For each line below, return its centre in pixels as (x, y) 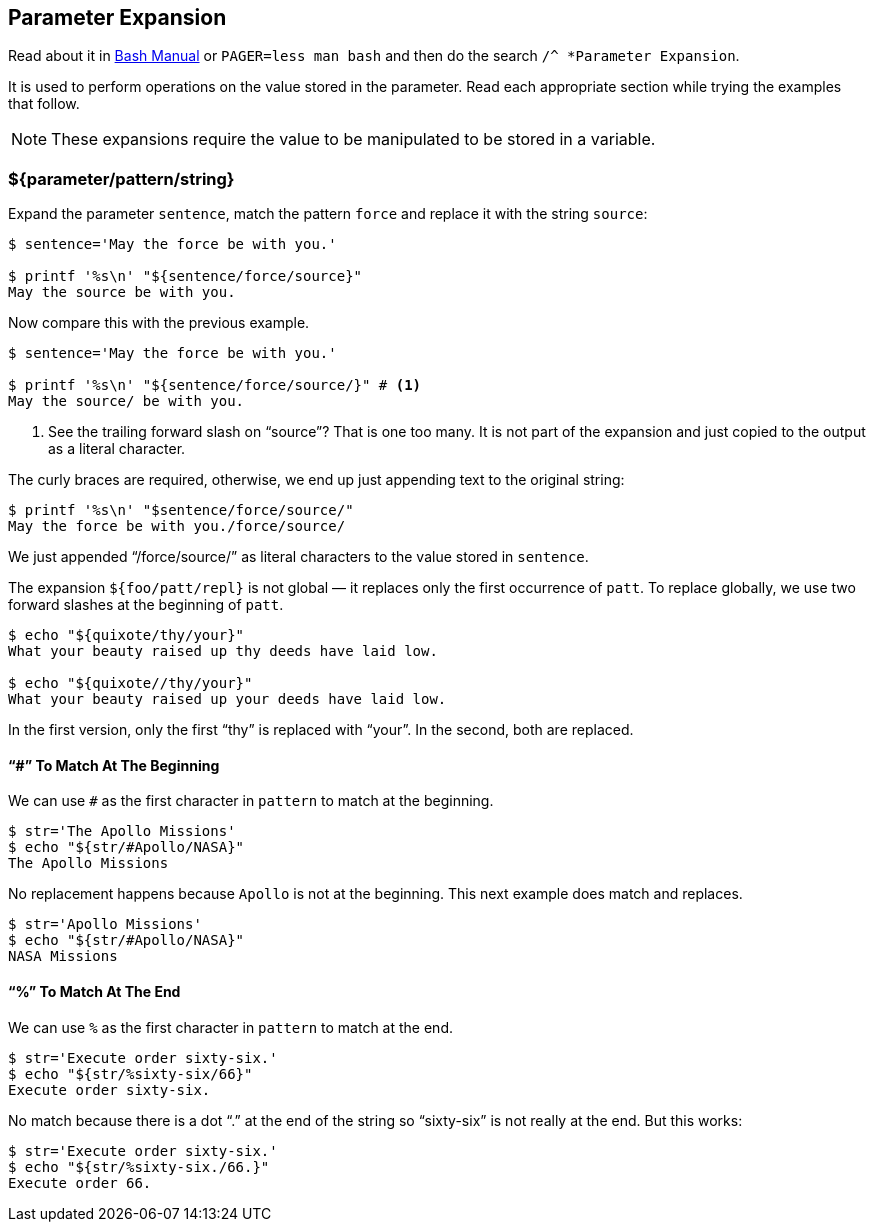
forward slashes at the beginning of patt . (146, 605)
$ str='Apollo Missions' (105, 924)
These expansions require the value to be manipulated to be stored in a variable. (353, 139)
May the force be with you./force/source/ (177, 526)
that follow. (44, 104)
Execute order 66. (80, 1182)
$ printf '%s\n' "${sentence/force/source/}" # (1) (215, 385)
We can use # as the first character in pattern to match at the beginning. (251, 801)
